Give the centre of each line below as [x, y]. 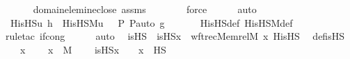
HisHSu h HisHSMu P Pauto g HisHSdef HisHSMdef [151, 22]
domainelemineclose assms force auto [145, 9]
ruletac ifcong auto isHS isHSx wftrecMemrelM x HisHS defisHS [175, 36]
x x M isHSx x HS [93, 49]
